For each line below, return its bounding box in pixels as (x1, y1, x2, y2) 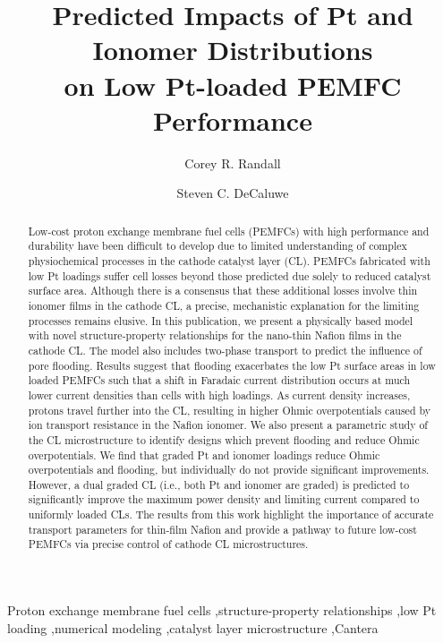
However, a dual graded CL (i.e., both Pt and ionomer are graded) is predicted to (28, 476, 410, 492)
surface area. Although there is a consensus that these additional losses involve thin (28, 283, 418, 298)
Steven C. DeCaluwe (176, 184, 289, 202)
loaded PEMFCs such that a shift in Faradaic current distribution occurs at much (28, 373, 411, 388)
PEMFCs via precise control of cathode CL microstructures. (28, 536, 309, 552)
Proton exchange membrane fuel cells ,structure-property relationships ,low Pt (7, 601, 437, 620)
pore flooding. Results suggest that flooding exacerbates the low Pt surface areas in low (28, 357, 436, 373)
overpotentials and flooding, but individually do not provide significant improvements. (28, 462, 430, 477)
